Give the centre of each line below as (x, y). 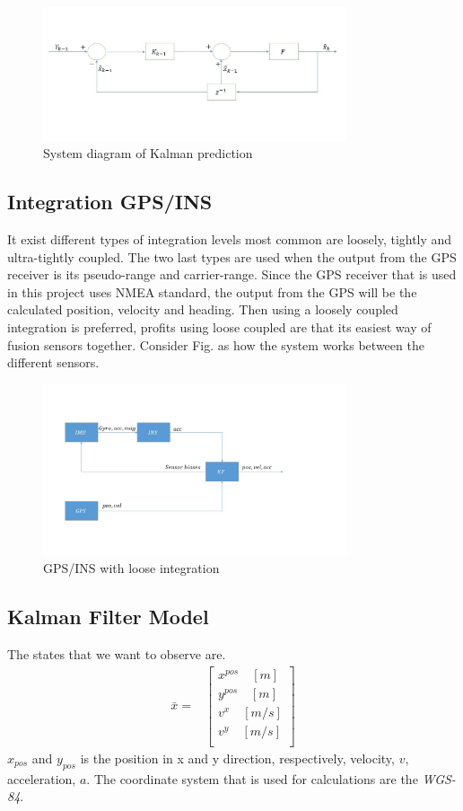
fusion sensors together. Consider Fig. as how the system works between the (216, 344)
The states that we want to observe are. (117, 654)
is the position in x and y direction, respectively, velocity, (237, 758)
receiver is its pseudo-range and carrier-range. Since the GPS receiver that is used (232, 274)
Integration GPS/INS (110, 202)
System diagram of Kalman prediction (148, 153)
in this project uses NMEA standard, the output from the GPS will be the (212, 291)
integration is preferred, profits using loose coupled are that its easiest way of (219, 327)
